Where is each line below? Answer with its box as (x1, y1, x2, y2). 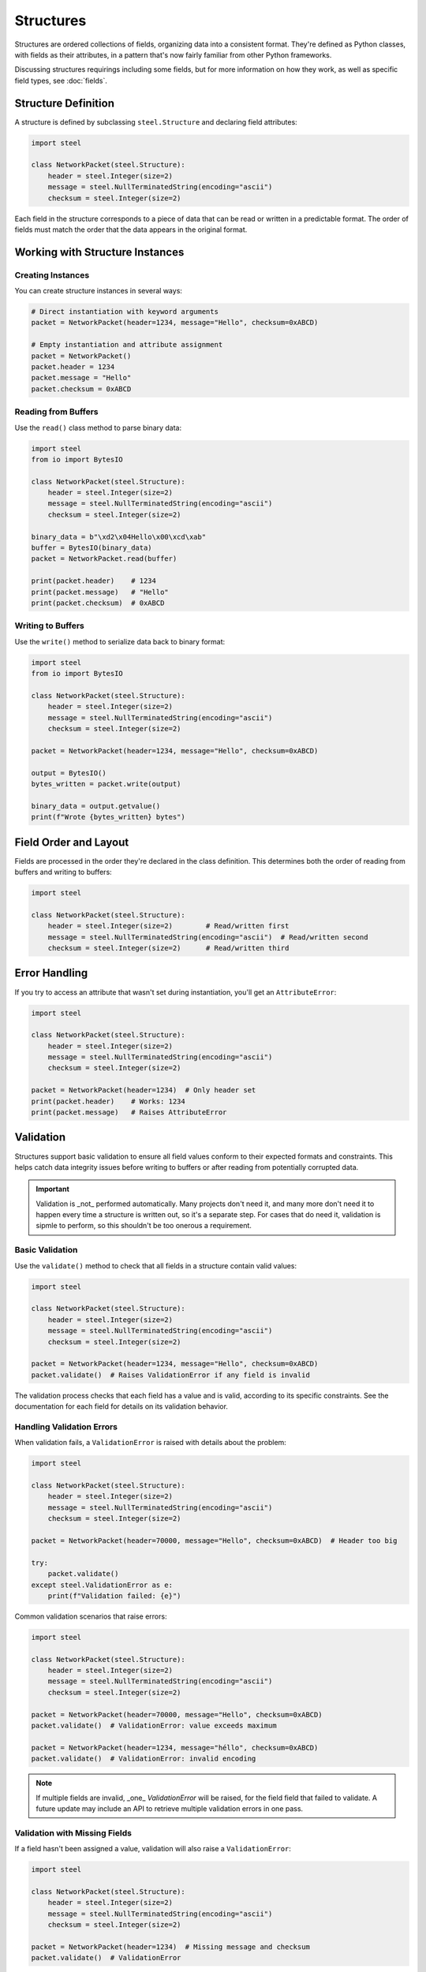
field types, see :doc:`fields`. (14, 76, 108, 85)
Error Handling (14, 966, 88, 980)
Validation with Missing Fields (14, 1827, 132, 1838)
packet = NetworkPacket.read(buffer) (31, 555, 177, 563)
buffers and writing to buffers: (14, 868, 112, 877)
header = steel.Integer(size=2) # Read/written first (47, 921, 290, 931)
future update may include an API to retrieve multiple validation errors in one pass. (35, 1803, 304, 1813)
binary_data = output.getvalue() (31, 801, 161, 810)
